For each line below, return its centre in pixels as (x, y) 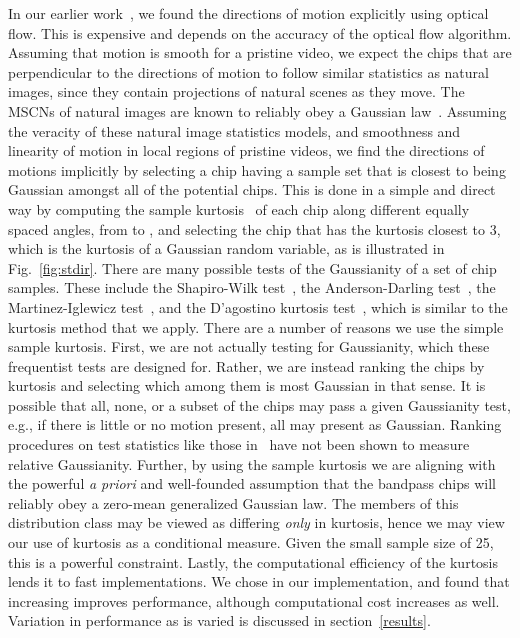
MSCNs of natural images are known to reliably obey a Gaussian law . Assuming (257, 110)
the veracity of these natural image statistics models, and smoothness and (234, 130)
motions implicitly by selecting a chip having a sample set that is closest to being (257, 169)
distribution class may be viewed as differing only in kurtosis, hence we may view (256, 522)
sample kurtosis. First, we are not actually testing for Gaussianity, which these (249, 346)
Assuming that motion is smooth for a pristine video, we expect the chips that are (260, 52)
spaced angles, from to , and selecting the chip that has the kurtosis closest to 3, (254, 228)
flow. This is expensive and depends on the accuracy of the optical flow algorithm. (260, 32)
